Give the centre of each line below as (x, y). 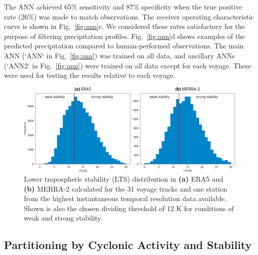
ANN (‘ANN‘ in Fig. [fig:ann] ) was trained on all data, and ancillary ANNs (120, 55)
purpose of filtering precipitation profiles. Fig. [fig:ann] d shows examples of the (125, 36)
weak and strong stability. (63, 218)
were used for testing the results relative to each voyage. (90, 75)
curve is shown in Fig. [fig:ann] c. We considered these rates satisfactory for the (125, 26)
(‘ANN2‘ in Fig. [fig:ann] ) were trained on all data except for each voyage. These (128, 65)
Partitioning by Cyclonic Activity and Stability (128, 245)
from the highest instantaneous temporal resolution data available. (125, 198)
